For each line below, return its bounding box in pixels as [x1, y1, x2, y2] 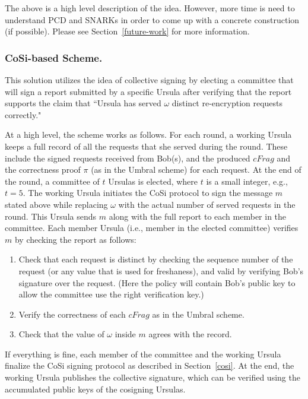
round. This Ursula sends [5, 210, 97, 222]
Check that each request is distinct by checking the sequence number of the [18, 253, 293, 265]
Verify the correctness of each [18, 308, 126, 320]
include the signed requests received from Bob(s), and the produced [5, 151, 250, 164]
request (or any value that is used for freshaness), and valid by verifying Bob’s [18, 264, 304, 277]
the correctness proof [5, 163, 81, 176]
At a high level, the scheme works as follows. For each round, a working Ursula [5, 128, 292, 141]
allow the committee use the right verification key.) [18, 288, 204, 300]
